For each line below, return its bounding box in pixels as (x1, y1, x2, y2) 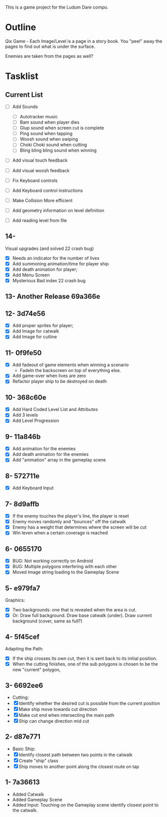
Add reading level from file (12, 217, 67, 223)
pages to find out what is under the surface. (5, 43, 96, 49)
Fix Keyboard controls (12, 177, 58, 184)
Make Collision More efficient (12, 197, 73, 204)
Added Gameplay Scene (12, 797, 63, 803)
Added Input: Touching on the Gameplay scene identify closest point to (12, 802, 159, 808)
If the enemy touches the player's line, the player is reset (12, 513, 129, 519)
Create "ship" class (18, 758, 59, 764)
